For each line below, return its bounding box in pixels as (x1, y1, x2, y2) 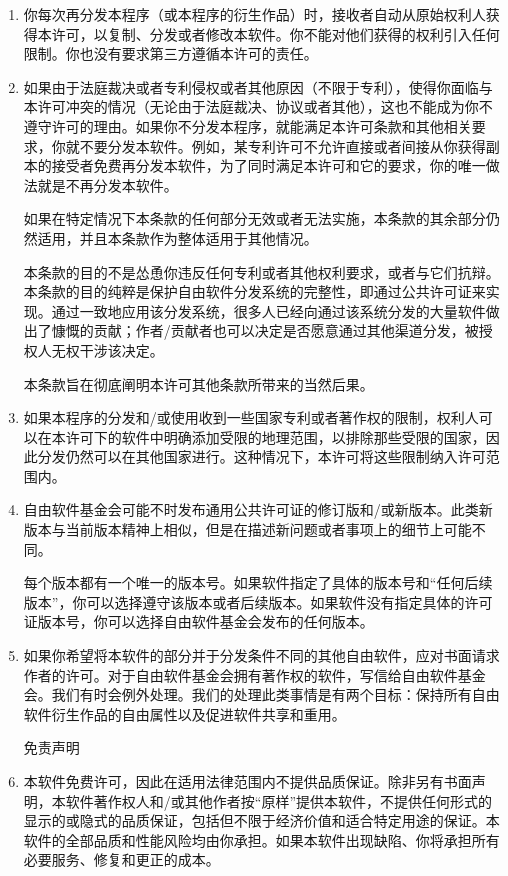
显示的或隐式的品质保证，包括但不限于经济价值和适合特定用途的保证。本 (23, 810, 500, 831)
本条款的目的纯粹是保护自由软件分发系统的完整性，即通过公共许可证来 (23, 281, 486, 302)
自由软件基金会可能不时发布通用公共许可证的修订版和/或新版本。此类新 (23, 499, 493, 520)
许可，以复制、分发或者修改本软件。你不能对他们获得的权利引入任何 (51, 23, 500, 44)
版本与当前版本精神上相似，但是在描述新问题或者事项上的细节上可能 (23, 519, 472, 540)
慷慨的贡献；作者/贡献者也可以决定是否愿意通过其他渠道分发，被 (51, 320, 479, 341)
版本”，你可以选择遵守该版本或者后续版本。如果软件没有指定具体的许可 (23, 591, 493, 612)
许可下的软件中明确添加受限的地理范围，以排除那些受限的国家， (65, 426, 486, 447)
